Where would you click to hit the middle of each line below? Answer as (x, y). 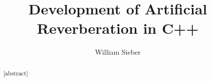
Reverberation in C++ (118, 28)
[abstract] (16, 73)
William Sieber (118, 52)
